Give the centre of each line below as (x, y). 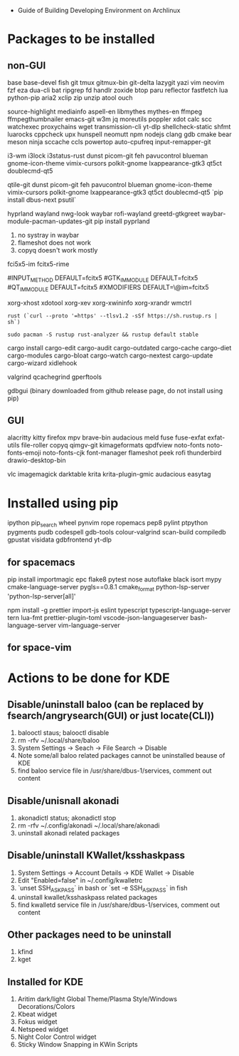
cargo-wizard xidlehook (42, 362)
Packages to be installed (81, 39)
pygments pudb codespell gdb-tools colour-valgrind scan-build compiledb (117, 532)
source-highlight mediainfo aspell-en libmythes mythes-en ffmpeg (105, 111)
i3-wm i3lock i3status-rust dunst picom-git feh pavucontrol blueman (108, 156)
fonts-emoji (24, 453)
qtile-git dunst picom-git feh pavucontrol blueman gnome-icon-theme (110, 184)
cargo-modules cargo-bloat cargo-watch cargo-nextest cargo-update (110, 355)
